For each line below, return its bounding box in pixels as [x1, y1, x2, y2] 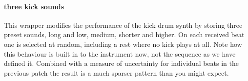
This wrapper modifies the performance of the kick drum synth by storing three [4, 20, 243, 30]
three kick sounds [4, 1, 64, 11]
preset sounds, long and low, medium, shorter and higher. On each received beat [4, 29, 245, 40]
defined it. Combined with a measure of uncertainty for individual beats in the [4, 58, 239, 68]
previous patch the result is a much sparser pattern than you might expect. [4, 67, 229, 78]
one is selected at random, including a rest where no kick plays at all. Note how [4, 39, 242, 49]
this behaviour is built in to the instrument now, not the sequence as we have [4, 48, 236, 59]
